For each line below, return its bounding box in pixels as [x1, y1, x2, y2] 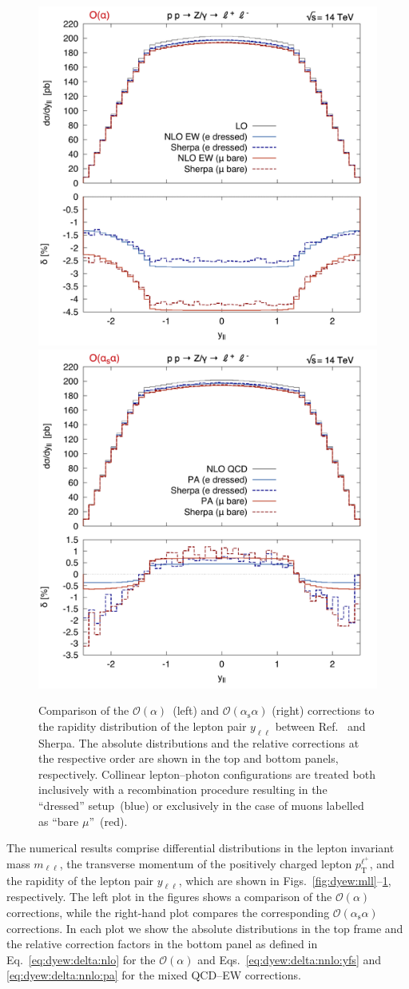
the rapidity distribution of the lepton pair [38, 717, 247, 734]
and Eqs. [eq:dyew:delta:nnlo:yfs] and [197, 951, 382, 967]
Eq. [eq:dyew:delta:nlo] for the [6, 951, 156, 967]
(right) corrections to [272, 702, 375, 719]
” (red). [89, 812, 128, 829]
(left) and [173, 702, 220, 719]
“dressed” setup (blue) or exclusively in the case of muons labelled [38, 796, 364, 813]
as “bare [38, 812, 79, 829]
